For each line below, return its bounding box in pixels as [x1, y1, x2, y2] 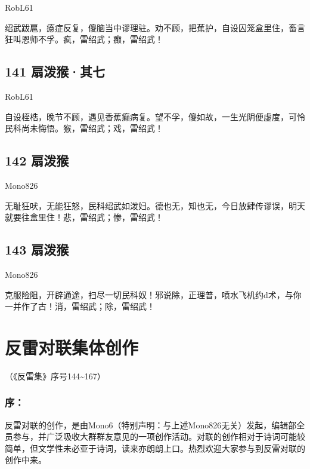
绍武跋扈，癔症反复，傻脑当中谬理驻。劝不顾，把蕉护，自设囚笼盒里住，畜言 [5, 21, 305, 33]
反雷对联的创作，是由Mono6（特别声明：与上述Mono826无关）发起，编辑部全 [5, 418, 305, 431]
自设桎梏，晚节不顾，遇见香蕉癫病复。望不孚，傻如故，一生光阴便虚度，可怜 [5, 110, 305, 122]
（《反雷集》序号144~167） [5, 369, 106, 382]
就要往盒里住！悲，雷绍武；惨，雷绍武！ [5, 211, 163, 223]
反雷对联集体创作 [5, 335, 139, 359]
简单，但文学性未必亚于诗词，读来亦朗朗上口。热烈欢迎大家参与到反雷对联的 [5, 442, 305, 454]
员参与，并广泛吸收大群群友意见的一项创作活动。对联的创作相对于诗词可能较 [5, 430, 305, 443]
